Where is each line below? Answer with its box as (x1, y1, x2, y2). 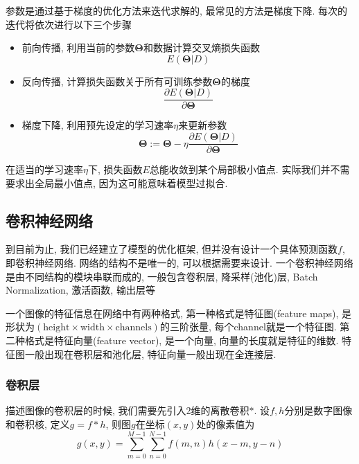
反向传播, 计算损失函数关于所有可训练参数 (21, 73, 213, 88)
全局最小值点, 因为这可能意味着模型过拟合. (34, 175, 228, 190)
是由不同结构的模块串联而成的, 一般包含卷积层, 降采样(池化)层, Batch (6, 269, 318, 283)
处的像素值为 (196, 417, 255, 431)
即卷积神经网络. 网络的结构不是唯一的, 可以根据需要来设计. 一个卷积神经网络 (6, 256, 353, 270)
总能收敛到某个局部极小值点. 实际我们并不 (149, 162, 340, 177)
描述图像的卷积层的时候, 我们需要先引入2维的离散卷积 (6, 403, 249, 418)
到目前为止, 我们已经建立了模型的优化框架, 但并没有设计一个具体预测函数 (6, 242, 338, 256)
